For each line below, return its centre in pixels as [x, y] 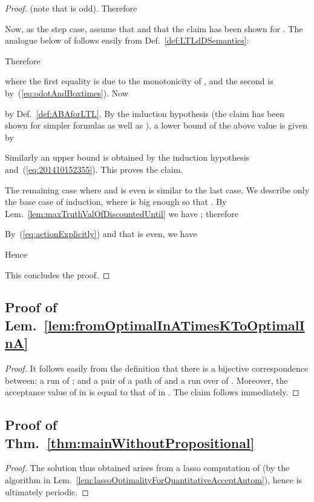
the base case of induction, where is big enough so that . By [116, 202]
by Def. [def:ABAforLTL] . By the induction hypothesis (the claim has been [145, 113]
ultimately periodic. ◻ [47, 491]
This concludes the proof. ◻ [57, 274]
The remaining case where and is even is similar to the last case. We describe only [157, 189]
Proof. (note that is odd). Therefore [71, 8]
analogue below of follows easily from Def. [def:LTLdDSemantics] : [127, 40]
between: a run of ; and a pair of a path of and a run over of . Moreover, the [146, 380]
